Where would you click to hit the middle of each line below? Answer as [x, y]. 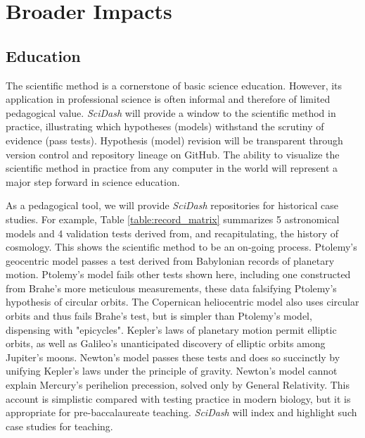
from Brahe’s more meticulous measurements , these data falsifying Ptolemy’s [171, 288]
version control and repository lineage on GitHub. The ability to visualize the [173, 154]
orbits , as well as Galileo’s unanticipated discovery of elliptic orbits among [166, 343]
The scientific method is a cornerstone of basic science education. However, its [174, 85]
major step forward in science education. [93, 181]
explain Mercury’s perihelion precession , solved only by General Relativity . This [178, 385]
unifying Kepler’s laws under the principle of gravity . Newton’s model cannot [172, 371]
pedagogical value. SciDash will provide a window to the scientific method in [171, 112]
